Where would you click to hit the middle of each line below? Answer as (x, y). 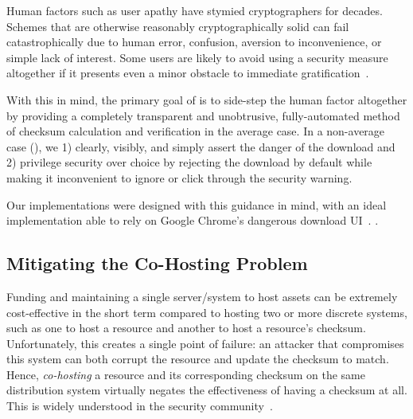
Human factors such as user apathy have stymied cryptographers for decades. (195, 10)
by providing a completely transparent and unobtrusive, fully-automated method (203, 115)
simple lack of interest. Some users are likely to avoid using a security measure (197, 57)
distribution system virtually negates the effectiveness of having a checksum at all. (207, 390)
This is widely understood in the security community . (140, 406)
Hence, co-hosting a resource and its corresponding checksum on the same (186, 374)
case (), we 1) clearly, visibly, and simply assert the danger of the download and (201, 146)
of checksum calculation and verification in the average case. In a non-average (196, 131)
